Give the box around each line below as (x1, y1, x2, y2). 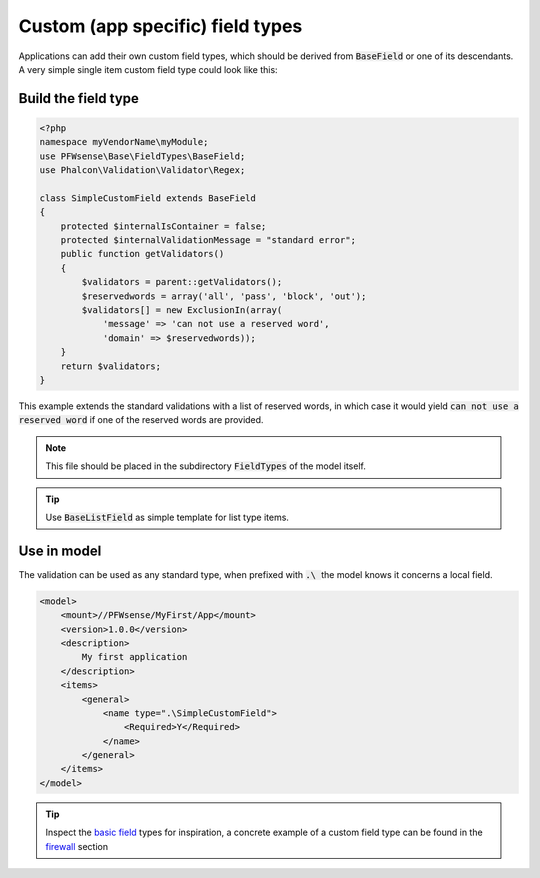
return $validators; (60, 360, 162, 372)
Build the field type (18, 90, 140, 107)
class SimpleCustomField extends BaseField (39, 192, 257, 204)
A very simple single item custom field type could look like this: (18, 63, 279, 75)
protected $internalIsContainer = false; (60, 220, 267, 232)
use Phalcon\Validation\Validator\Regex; (39, 165, 246, 176)
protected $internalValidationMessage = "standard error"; (60, 235, 357, 246)
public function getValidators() (60, 248, 225, 260)
